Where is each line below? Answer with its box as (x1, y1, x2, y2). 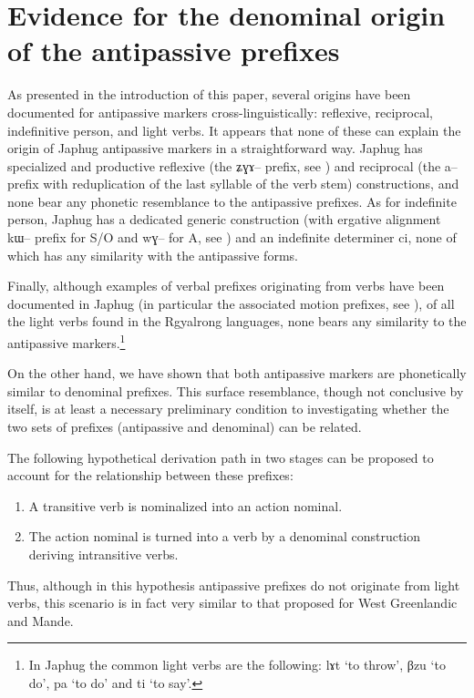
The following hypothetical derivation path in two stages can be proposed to (7, 447, 434, 467)
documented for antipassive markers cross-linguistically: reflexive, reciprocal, (7, 102, 434, 121)
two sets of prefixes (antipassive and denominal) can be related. (7, 417, 362, 436)
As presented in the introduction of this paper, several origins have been (7, 85, 411, 104)
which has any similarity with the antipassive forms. (7, 245, 298, 264)
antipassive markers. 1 (7, 331, 126, 352)
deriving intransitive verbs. (28, 545, 179, 564)
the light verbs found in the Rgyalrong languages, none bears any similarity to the (7, 312, 467, 331)
